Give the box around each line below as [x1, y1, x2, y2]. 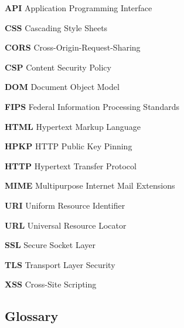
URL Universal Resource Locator [5, 219, 127, 231]
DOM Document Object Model [5, 81, 120, 93]
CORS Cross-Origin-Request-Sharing [5, 41, 141, 53]
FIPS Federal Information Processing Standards [5, 100, 179, 112]
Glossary [5, 307, 59, 325]
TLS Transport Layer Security [5, 258, 115, 270]
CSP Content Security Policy [5, 61, 111, 73]
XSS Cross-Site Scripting [5, 278, 97, 290]
